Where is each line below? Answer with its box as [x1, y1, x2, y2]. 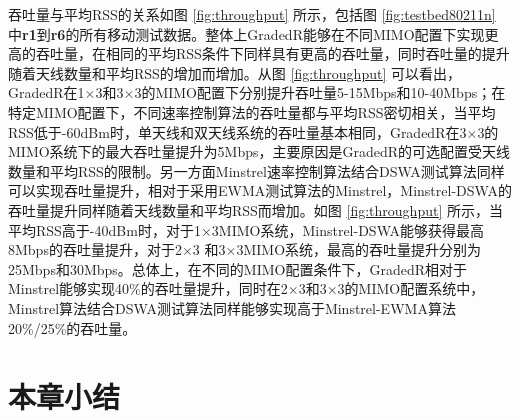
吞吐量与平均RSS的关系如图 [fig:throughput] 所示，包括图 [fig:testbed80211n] [8, 4, 496, 24]
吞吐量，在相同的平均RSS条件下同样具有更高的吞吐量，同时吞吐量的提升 [35, 43, 510, 64]
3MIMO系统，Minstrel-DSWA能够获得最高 [211, 219, 484, 240]
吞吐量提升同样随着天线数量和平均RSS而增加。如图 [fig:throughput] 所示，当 [8, 199, 503, 220]
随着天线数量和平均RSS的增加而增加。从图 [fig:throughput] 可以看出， [8, 62, 461, 83]
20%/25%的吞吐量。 [8, 317, 137, 338]
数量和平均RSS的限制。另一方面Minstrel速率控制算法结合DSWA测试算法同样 [8, 160, 505, 181]
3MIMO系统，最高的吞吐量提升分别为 [236, 239, 482, 260]
